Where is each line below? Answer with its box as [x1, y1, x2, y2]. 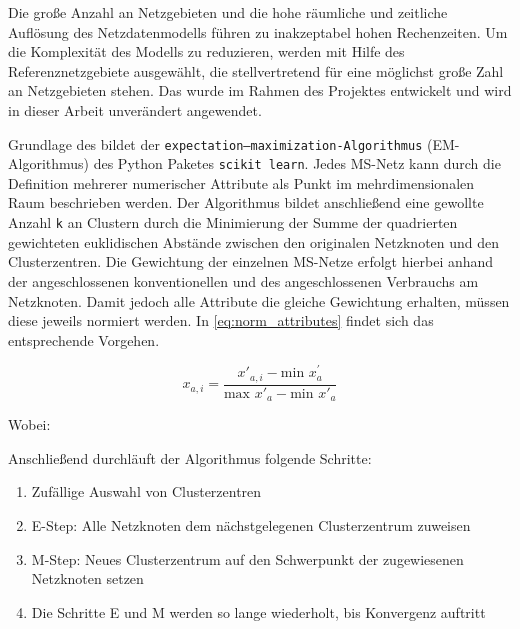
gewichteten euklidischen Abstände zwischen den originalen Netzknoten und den [8, 231, 500, 252]
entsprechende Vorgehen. [8, 329, 160, 350]
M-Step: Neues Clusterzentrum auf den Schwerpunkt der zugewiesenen [31, 548, 464, 569]
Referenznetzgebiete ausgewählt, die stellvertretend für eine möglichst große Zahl [8, 60, 504, 81]
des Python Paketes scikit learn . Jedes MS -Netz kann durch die [93, 153, 501, 174]
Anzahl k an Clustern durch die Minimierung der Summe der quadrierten [8, 212, 458, 233]
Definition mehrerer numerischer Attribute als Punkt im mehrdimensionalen [8, 172, 475, 193]
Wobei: [8, 414, 51, 435]
